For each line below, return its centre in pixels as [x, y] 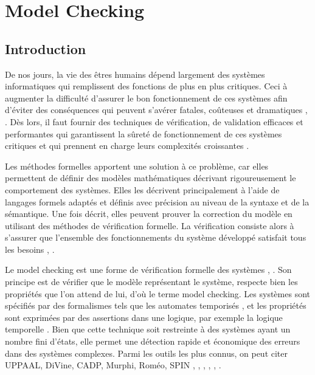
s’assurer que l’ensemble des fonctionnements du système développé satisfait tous [156, 237]
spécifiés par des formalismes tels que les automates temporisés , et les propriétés [156, 305]
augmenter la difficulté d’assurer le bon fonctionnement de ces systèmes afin [146, 98]
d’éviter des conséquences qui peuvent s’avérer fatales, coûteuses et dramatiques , [156, 110]
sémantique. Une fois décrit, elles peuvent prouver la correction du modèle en [149, 214]
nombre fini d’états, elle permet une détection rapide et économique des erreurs [153, 341]
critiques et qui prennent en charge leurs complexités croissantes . [127, 146]
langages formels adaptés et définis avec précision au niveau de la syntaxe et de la [157, 201]
